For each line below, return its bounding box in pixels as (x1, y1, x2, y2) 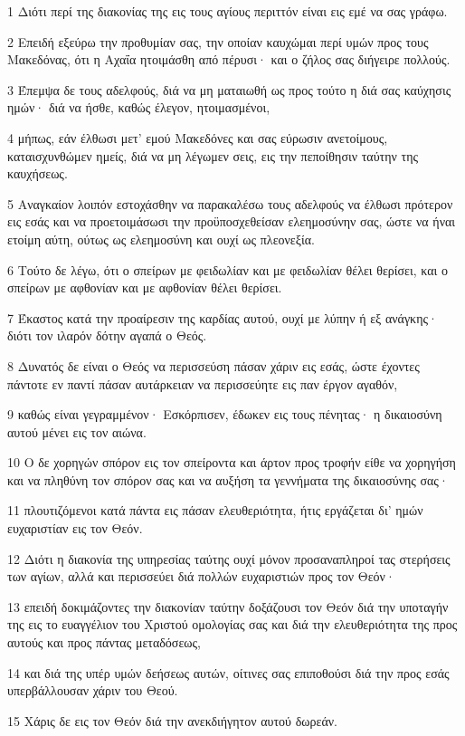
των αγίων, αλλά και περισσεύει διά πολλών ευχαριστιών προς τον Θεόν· (7, 567, 395, 586)
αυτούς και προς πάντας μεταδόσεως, (7, 633, 201, 652)
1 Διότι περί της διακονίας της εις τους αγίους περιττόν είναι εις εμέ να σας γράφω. (7, 2, 448, 20)
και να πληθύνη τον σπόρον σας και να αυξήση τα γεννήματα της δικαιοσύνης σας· (7, 470, 449, 489)
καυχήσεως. (7, 164, 68, 183)
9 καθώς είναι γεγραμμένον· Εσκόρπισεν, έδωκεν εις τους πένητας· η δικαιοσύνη (7, 405, 442, 424)
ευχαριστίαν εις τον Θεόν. (7, 519, 143, 538)
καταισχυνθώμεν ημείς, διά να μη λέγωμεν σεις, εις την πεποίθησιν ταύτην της (7, 146, 419, 165)
